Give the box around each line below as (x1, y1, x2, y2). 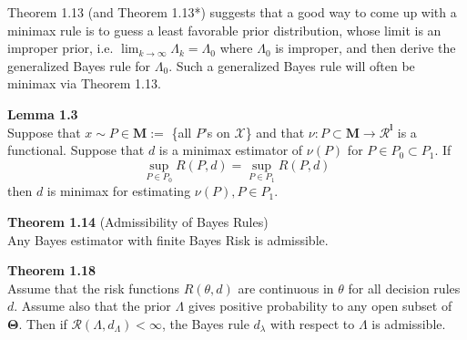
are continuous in (238, 278, 334, 297)
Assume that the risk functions (7, 278, 179, 297)
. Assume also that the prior (14, 296, 171, 315)
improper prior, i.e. (7, 38, 114, 57)
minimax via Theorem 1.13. (7, 74, 161, 93)
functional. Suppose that (7, 140, 145, 160)
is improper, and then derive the (275, 38, 456, 57)
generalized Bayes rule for (7, 56, 151, 75)
